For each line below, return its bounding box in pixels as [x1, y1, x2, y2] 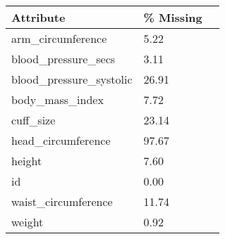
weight [11, 214, 44, 230]
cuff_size [11, 112, 56, 128]
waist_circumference [11, 193, 113, 209]
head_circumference [11, 132, 111, 148]
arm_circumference [11, 30, 107, 46]
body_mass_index [11, 91, 104, 108]
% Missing [143, 9, 202, 25]
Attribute [11, 9, 66, 25]
